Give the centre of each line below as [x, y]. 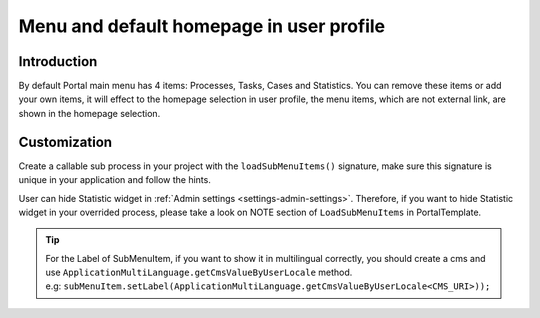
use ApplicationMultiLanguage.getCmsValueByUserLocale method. [199, 272]
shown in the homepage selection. [89, 113]
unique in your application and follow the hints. [115, 180]
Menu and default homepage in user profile [201, 26]
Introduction [58, 61]
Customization [65, 141]
